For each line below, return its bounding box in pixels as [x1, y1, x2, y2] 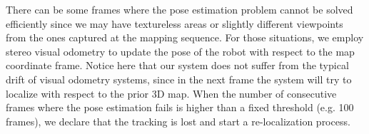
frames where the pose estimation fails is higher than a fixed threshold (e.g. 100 [6, 100, 354, 115]
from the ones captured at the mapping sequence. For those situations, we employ [6, 30, 364, 45]
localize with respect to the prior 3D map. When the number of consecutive [6, 86, 337, 100]
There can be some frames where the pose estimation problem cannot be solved [6, 2, 353, 16]
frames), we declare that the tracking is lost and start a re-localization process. [6, 113, 350, 128]
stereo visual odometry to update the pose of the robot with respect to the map [6, 43, 355, 58]
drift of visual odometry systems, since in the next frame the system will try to [6, 71, 352, 86]
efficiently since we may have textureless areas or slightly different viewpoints [6, 16, 343, 31]
